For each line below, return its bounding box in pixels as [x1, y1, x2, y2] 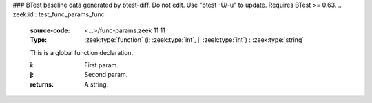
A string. [84, 80, 109, 89]
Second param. [84, 71, 128, 79]
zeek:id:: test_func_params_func [12, 10, 105, 19]
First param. [84, 60, 118, 69]
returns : [30, 80, 54, 89]
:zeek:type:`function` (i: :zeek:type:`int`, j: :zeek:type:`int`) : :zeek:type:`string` [84, 36, 304, 44]
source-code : [30, 26, 70, 34]
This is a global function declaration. [30, 48, 134, 56]
